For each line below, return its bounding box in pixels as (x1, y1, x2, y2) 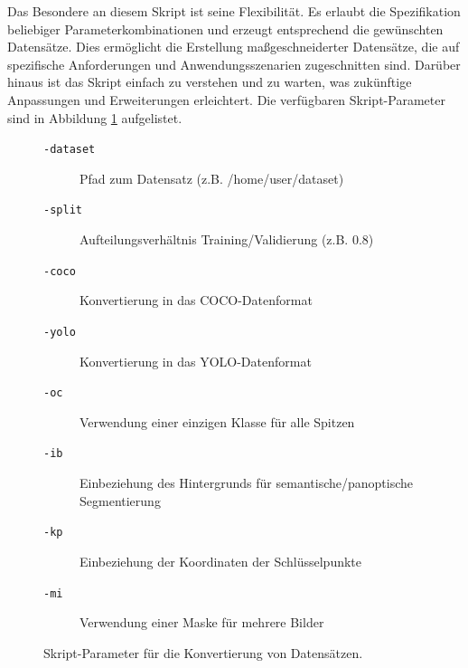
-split (43, 204, 82, 217)
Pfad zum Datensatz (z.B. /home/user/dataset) (80, 168, 344, 187)
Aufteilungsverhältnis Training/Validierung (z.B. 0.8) (80, 230, 374, 249)
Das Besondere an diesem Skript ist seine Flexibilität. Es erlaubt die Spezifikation (7, 2, 461, 20)
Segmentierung (80, 491, 161, 510)
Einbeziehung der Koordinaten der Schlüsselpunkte (80, 551, 362, 570)
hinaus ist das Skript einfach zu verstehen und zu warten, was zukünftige (7, 72, 412, 91)
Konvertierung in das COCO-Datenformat (80, 291, 313, 310)
